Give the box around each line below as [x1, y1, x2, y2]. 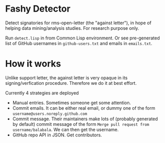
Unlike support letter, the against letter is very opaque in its [5, 74, 128, 81]
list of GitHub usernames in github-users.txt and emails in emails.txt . [5, 40, 152, 46]
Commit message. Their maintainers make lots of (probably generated [12, 116, 158, 122]
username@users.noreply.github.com [12, 111, 88, 116]
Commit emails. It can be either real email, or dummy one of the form [12, 105, 155, 111]
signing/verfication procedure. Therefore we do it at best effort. [5, 80, 137, 86]
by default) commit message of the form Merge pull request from [12, 121, 149, 127]
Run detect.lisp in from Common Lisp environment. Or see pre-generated [5, 35, 160, 41]
